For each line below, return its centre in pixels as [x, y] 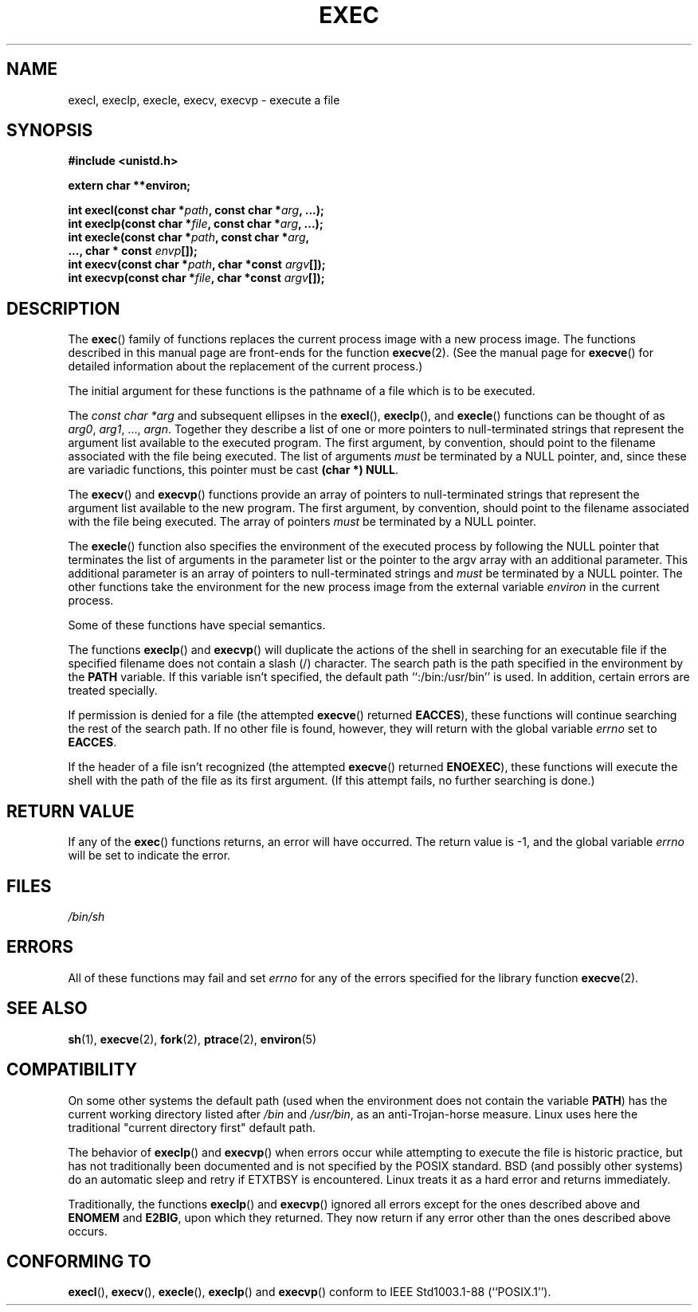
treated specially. [113, 691]
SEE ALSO [47, 1008]
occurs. [88, 1231]
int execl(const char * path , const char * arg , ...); [196, 210]
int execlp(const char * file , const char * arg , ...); [196, 224]
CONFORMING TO [79, 1261]
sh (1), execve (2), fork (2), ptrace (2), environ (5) [192, 1039]
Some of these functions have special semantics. [197, 625]
